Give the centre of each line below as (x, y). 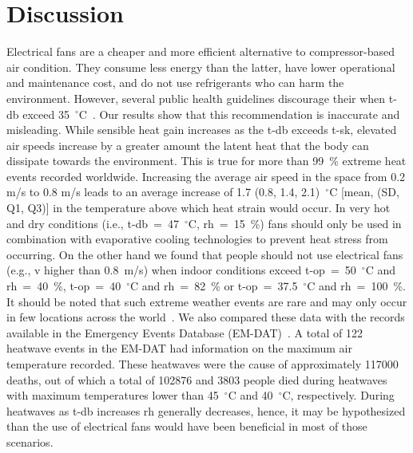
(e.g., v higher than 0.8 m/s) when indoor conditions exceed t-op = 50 (181, 270)
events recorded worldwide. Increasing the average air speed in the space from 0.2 (206, 176)
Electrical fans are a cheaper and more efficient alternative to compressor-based (201, 51)
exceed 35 (46, 114)
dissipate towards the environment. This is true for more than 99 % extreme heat (206, 161)
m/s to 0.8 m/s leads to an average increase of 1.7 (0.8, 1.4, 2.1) (163, 192)
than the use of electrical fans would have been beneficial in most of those (187, 426)
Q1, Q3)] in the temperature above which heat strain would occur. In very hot (199, 208)
